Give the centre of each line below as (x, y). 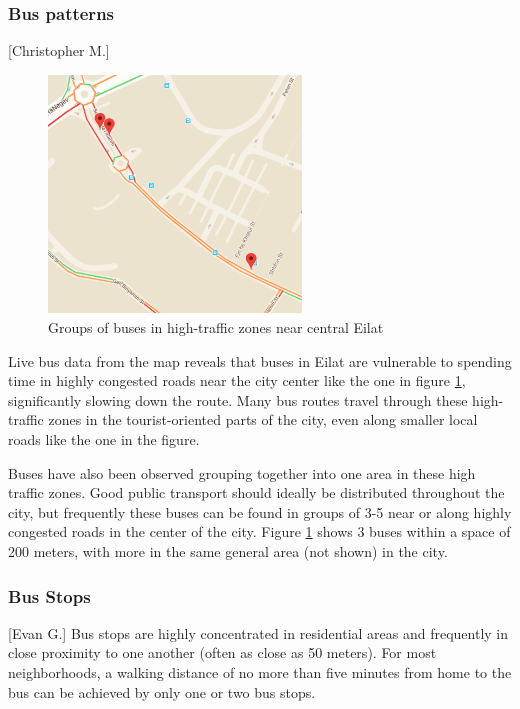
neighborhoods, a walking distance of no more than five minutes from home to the (260, 672)
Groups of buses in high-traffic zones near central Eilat (216, 327)
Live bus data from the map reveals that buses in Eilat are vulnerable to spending (260, 360)
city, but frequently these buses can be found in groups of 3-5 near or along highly (260, 511)
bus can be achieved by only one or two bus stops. (162, 691)
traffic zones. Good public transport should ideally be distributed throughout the (256, 492)
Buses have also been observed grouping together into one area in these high (242, 472)
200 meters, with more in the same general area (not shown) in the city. (228, 551)
